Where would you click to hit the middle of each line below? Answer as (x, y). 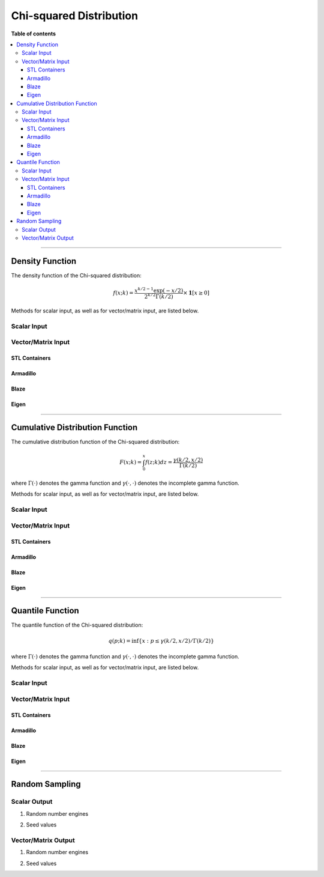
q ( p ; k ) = (120, 641)
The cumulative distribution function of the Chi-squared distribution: (95, 442)
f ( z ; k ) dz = (159, 462)
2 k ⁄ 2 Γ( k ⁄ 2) (159, 296)
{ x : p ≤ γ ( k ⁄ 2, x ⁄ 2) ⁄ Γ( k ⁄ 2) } (176, 641)
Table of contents (34, 34)
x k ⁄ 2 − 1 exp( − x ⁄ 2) (159, 290)
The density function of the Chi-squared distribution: (76, 275)
